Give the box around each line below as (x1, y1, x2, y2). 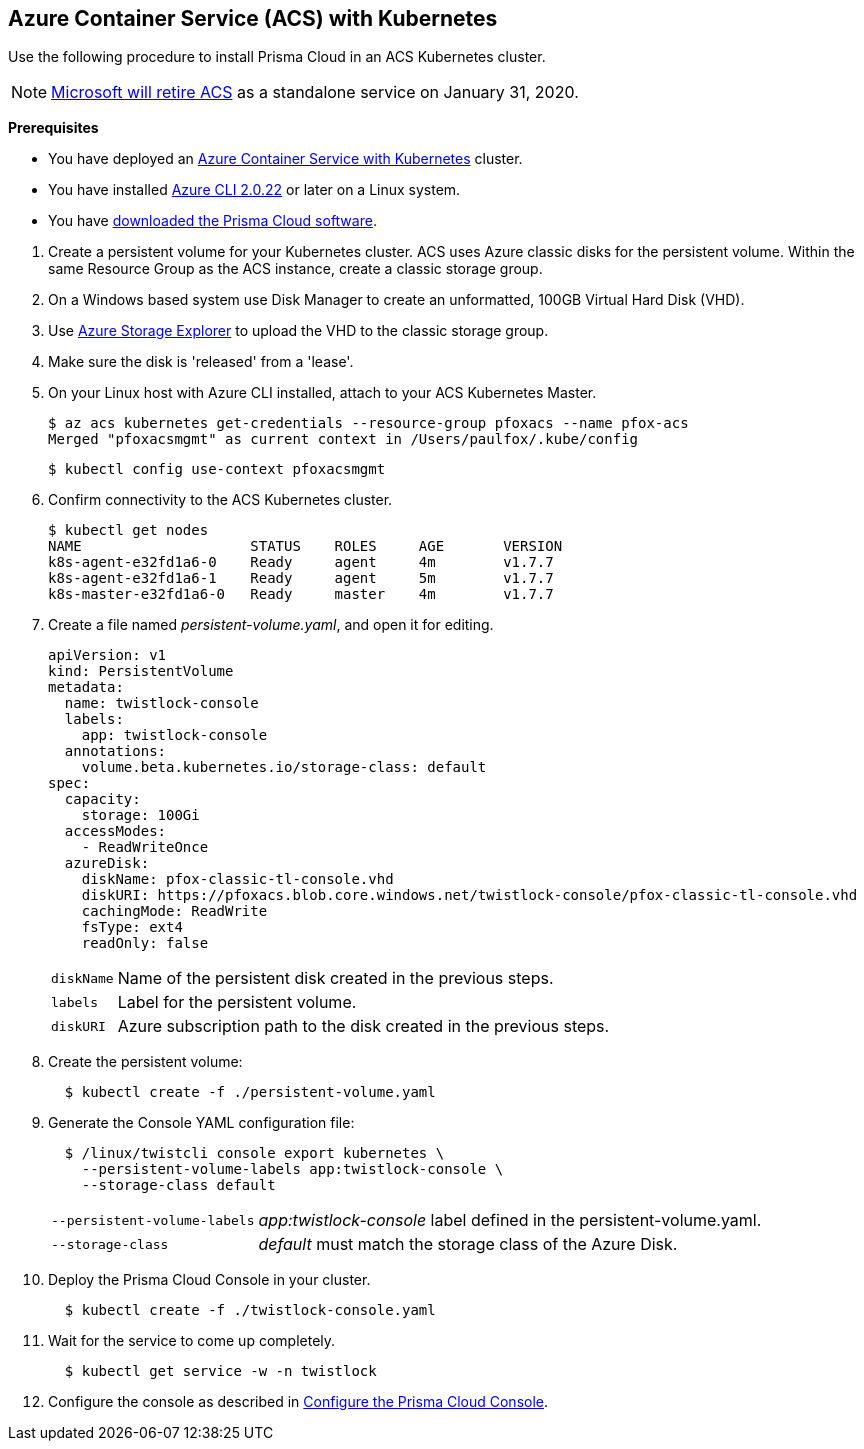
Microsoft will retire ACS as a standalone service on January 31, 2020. (51, 82, 579, 103)
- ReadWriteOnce (81, 839, 209, 856)
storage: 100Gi (81, 807, 200, 824)
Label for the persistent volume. (117, 992, 357, 1013)
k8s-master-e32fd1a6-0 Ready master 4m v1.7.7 (48, 586, 554, 603)
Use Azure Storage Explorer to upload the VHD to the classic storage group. (48, 322, 549, 340)
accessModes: (64, 823, 167, 840)
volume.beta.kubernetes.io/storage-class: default (81, 759, 487, 776)
